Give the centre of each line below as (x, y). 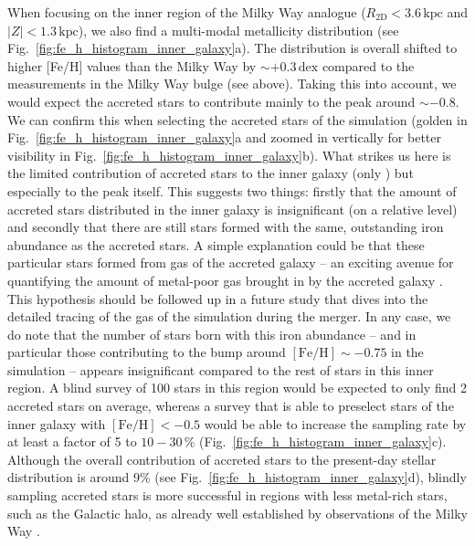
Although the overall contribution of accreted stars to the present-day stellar (222, 459)
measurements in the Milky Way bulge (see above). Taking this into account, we (232, 84)
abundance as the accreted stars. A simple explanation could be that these (216, 244)
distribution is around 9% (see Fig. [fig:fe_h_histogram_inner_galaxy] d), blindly (237, 477)
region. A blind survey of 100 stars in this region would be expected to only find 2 (237, 388)
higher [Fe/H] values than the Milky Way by (132, 65)
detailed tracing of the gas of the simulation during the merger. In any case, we (229, 316)
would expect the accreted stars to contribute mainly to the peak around (211, 101)
